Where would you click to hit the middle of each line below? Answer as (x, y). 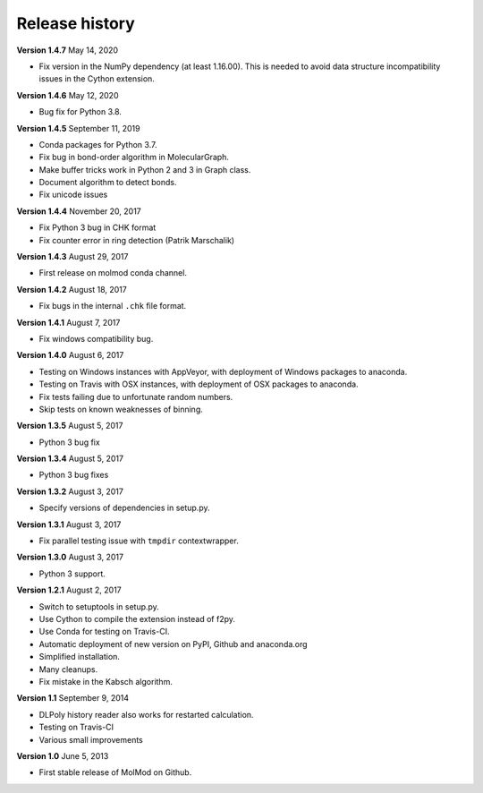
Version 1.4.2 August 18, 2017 (72, 289)
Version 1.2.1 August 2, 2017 (69, 590)
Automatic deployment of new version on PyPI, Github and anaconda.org (173, 644)
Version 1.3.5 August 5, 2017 (70, 426)
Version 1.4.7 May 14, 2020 (68, 50)
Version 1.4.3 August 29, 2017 (72, 257)
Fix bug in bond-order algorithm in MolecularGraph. (134, 158)
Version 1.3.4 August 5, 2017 (70, 459)
